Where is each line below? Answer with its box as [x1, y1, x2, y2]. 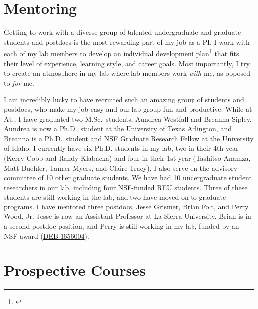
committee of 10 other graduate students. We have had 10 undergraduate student [4, 172, 252, 183]
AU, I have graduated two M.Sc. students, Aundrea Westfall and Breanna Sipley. [4, 113, 252, 124]
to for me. [4, 77, 34, 88]
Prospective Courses [4, 260, 146, 280]
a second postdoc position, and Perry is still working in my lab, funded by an [4, 221, 239, 231]
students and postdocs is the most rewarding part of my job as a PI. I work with [4, 36, 250, 47]
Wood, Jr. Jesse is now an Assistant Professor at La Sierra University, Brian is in [4, 211, 251, 221]
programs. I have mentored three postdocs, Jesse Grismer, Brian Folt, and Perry [4, 201, 249, 211]
